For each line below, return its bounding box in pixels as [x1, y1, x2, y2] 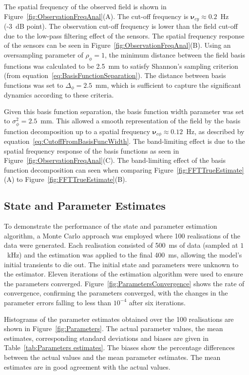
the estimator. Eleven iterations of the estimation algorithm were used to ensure [4, 269, 243, 279]
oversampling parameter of [4, 49, 83, 59]
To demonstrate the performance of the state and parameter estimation [4, 221, 217, 231]
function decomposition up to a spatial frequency [4, 126, 151, 136]
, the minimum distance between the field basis [104, 49, 245, 59]
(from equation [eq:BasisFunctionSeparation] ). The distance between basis [4, 70, 226, 80]
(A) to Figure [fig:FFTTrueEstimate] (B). [4, 174, 127, 184]
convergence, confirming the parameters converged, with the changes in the [4, 288, 228, 298]
